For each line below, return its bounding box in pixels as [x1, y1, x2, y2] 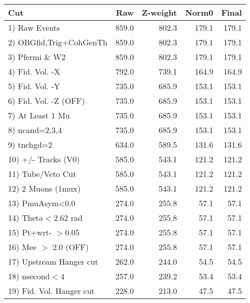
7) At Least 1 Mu [8, 109, 70, 121]
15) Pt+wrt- [8, 226, 52, 238]
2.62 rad [53, 212, 83, 223]
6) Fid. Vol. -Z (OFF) [8, 95, 85, 106]
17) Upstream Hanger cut [8, 256, 98, 267]
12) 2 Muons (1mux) [8, 183, 81, 194]
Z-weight [142, 7, 177, 18]
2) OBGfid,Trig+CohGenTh [8, 36, 107, 48]
